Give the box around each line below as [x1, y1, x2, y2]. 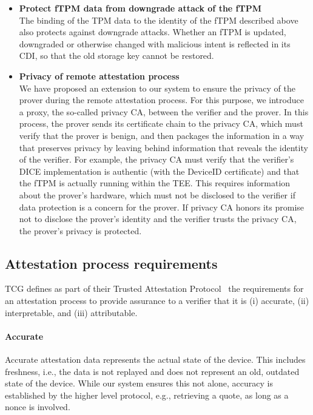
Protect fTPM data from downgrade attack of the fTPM [19, 2, 261, 14]
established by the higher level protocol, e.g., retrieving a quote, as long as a [5, 388, 289, 401]
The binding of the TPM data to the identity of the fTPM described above [19, 13, 298, 26]
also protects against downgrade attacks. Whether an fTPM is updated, [19, 25, 286, 38]
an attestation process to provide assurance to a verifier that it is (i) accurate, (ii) [5, 294, 309, 307]
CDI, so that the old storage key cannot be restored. [19, 49, 214, 62]
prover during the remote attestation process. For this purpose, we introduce [19, 93, 304, 106]
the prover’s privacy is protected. [19, 224, 142, 237]
